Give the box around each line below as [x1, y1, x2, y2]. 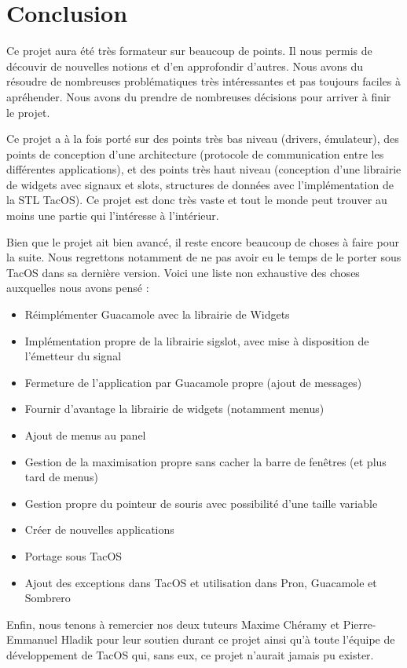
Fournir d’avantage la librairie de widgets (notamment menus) [24, 400, 324, 417]
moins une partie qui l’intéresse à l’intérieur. [6, 207, 219, 224]
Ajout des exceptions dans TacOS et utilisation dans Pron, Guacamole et [24, 574, 377, 590]
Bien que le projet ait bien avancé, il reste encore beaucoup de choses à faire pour [6, 233, 399, 250]
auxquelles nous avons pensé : [6, 279, 149, 296]
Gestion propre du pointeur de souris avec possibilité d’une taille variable [24, 495, 378, 511]
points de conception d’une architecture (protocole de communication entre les [6, 145, 384, 162]
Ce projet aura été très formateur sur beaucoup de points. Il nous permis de [6, 42, 372, 59]
